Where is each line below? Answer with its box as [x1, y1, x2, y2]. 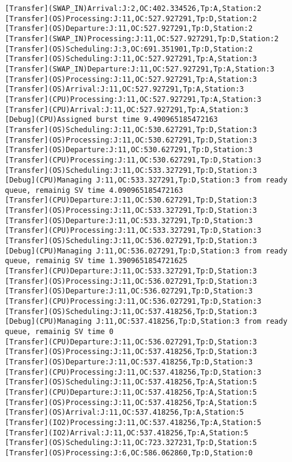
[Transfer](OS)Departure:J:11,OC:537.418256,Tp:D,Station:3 [5, 357, 253, 366]
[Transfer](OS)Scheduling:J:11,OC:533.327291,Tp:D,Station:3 [5, 166, 257, 175]
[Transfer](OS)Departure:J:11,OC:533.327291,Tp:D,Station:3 [5, 216, 253, 225]
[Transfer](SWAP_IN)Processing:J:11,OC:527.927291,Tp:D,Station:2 [5, 34, 279, 43]
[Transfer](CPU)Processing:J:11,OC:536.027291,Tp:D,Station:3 [5, 297, 262, 306]
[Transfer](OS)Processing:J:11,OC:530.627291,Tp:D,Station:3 [5, 135, 257, 144]
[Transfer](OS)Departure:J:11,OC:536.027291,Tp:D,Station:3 [5, 287, 253, 296]
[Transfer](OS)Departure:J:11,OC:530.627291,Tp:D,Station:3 [5, 146, 253, 155]
